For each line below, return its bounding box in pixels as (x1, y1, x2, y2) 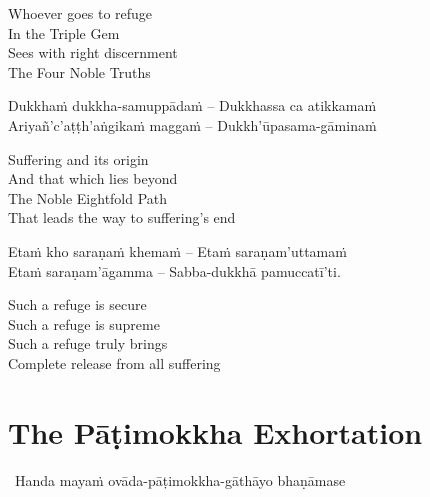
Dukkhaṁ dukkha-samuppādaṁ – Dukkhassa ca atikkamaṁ (8, 95, 377, 116)
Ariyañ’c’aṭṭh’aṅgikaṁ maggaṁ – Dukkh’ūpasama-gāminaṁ (8, 114, 377, 135)
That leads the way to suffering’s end (8, 207, 236, 228)
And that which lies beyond (8, 168, 178, 189)
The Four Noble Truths (8, 61, 151, 82)
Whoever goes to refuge (8, 3, 153, 23)
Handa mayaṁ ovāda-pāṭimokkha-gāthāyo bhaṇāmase (14, 469, 346, 490)
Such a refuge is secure (8, 294, 147, 315)
